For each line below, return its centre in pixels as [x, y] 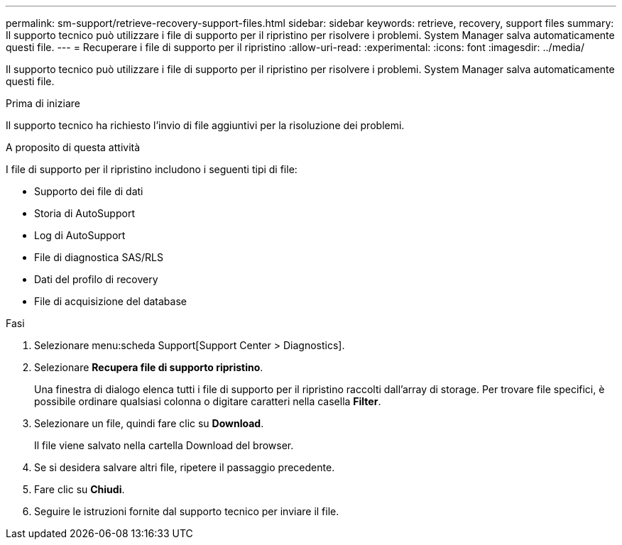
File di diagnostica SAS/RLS [99, 257]
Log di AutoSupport [80, 235]
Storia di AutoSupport [84, 213]
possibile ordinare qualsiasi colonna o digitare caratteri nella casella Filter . [208, 401]
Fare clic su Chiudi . [80, 489]
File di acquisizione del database [110, 301]
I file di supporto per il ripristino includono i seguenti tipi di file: [152, 169]
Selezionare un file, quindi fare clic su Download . [149, 423]
